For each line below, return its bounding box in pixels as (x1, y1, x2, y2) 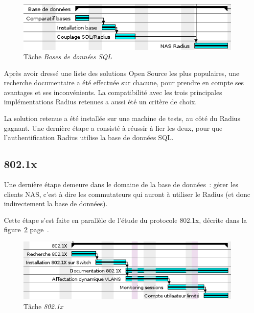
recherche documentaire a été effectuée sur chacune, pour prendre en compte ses (4, 77, 244, 88)
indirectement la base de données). (4, 198, 108, 209)
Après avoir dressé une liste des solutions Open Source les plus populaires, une (4, 68, 239, 78)
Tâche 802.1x (23, 301, 63, 311)
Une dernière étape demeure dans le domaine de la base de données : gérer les (4, 179, 238, 190)
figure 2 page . (4, 224, 49, 235)
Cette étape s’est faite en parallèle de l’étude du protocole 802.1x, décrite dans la (4, 215, 247, 225)
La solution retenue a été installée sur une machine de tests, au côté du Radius (4, 113, 241, 123)
